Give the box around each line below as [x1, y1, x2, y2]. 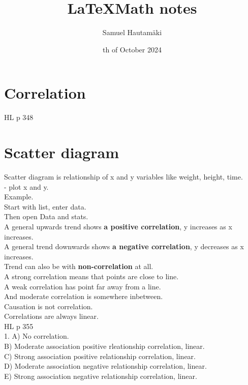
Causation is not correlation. [4, 301, 93, 311]
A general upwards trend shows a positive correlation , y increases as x [4, 221, 232, 231]
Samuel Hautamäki [102, 27, 162, 38]
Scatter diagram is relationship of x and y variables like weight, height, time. [4, 171, 243, 182]
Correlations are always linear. [4, 311, 99, 321]
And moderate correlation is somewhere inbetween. [4, 291, 163, 302]
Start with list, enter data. [4, 201, 86, 212]
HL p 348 [4, 112, 34, 123]
